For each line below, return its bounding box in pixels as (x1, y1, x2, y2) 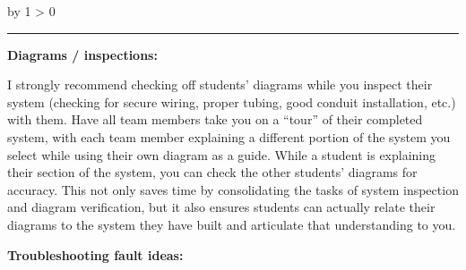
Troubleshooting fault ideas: (7, 245, 184, 264)
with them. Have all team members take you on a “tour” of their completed (7, 110, 423, 129)
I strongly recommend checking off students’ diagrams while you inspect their (7, 75, 433, 94)
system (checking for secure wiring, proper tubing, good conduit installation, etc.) (7, 92, 456, 111)
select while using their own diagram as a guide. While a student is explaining (7, 145, 436, 164)
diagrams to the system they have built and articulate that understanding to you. (7, 215, 456, 233)
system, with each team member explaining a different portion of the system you (7, 127, 451, 146)
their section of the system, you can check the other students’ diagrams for (7, 163, 418, 181)
